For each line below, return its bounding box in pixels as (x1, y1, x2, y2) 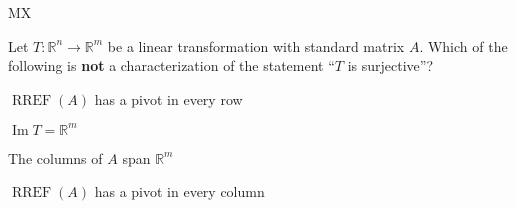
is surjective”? (347, 55, 434, 76)
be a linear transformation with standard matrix (107, 35, 405, 56)
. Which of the (419, 35, 508, 56)
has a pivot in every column (94, 181, 265, 202)
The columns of (8, 147, 103, 168)
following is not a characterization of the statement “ (8, 55, 335, 76)
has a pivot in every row (94, 88, 243, 109)
